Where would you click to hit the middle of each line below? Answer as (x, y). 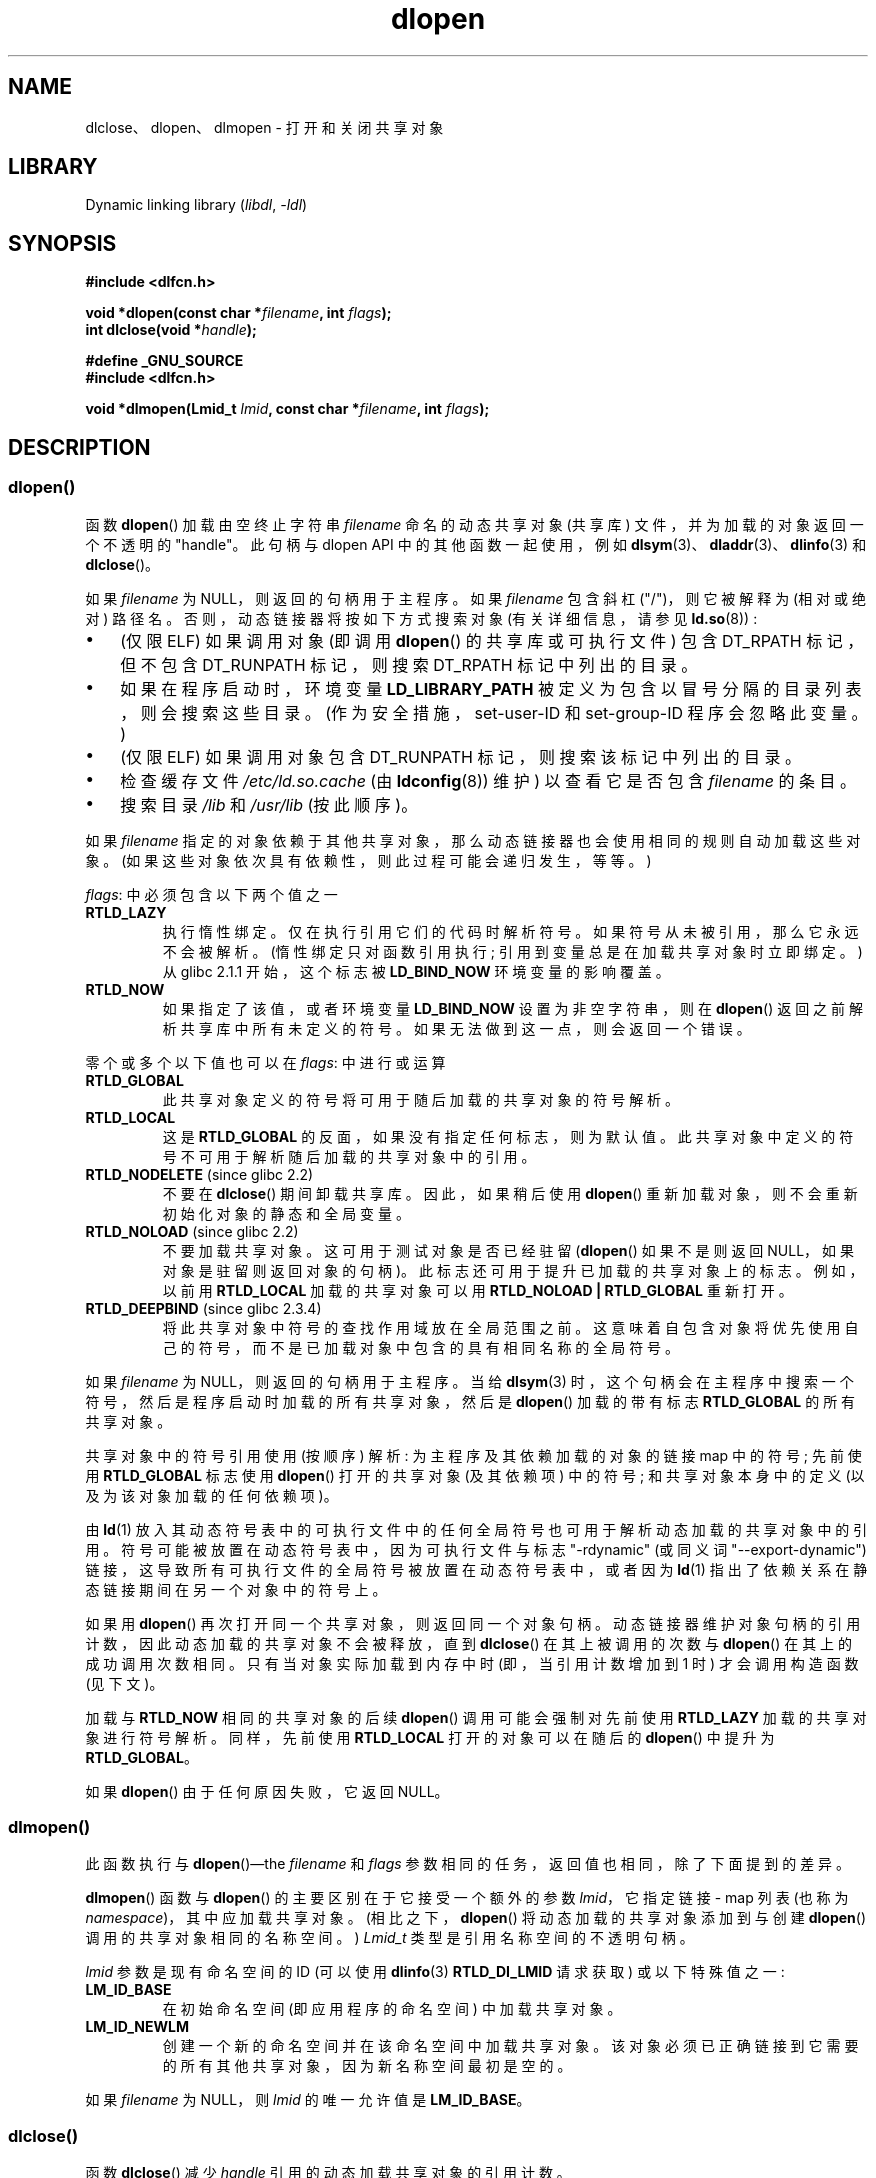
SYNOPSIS (62, 243)
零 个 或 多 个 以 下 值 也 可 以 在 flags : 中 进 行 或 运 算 (265, 1062)
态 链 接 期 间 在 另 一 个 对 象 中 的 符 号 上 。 (236, 1589)
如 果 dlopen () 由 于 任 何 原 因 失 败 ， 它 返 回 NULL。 (267, 1791)
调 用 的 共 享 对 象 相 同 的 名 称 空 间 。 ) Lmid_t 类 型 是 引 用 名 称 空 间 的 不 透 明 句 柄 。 (389, 1938)
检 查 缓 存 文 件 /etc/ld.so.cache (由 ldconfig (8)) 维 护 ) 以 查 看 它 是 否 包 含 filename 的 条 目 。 (488, 780)
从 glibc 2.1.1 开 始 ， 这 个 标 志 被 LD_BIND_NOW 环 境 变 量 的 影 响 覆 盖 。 (416, 971)
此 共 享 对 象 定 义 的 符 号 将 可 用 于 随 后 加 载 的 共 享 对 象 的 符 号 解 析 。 (421, 1099)
